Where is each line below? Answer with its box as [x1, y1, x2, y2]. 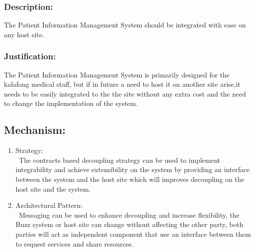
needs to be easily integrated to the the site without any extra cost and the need [4, 88, 246, 99]
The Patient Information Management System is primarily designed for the [4, 69, 229, 79]
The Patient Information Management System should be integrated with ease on [4, 20, 246, 30]
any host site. [4, 29, 44, 39]
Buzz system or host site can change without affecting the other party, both [15, 219, 243, 229]
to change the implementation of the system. [4, 98, 138, 108]
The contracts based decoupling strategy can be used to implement [19, 154, 221, 165]
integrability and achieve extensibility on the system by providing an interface [15, 164, 250, 175]
